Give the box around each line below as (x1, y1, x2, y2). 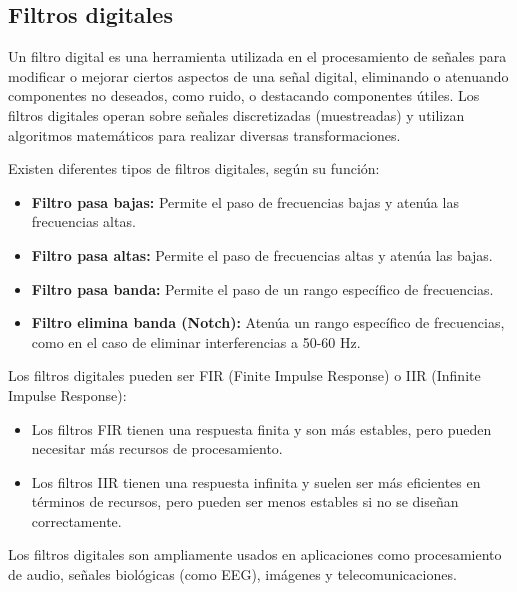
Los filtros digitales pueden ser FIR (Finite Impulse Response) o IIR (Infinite (8, 365, 481, 386)
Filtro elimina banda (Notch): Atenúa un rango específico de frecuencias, (31, 312, 505, 333)
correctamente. (31, 510, 122, 531)
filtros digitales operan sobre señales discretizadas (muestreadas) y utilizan (8, 104, 465, 125)
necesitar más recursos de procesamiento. (31, 438, 283, 459)
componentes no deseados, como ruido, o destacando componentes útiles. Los (8, 85, 480, 106)
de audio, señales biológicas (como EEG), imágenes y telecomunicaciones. (8, 564, 457, 585)
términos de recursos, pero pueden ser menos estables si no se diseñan (31, 491, 459, 512)
